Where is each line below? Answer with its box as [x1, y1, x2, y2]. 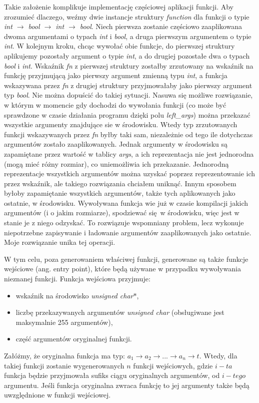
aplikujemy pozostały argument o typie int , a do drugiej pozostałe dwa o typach [4, 50, 250, 61]
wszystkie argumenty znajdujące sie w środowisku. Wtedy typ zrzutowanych [4, 119, 237, 130]
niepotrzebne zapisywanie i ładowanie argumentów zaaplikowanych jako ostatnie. [4, 227, 251, 237]
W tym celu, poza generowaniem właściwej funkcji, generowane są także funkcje [4, 253, 248, 264]
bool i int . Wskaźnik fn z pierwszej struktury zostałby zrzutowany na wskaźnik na [4, 60, 253, 71]
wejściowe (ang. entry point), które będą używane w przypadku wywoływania [4, 263, 241, 274]
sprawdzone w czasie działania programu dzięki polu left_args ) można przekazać [4, 109, 250, 120]
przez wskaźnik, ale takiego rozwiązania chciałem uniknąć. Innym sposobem [4, 178, 236, 188]
